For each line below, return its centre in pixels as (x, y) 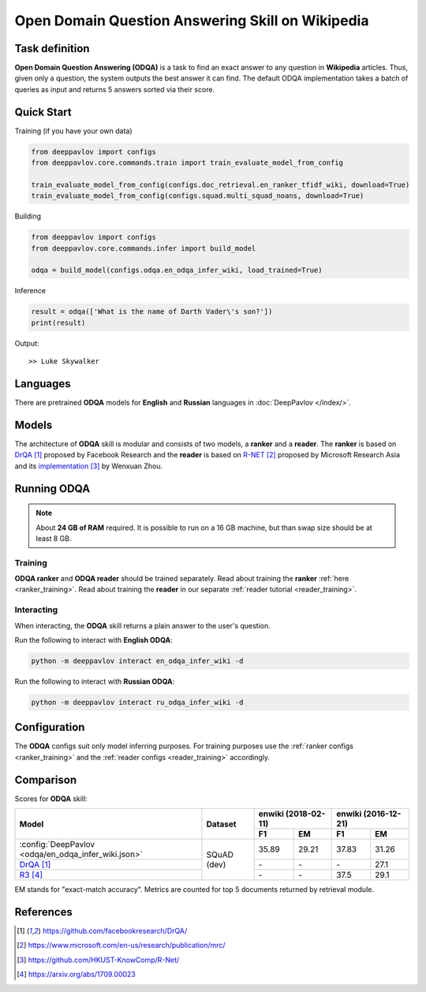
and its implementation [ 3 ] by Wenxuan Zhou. (89, 466)
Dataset (221, 824)
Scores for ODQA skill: (51, 798)
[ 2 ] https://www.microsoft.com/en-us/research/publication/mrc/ (121, 945)
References (43, 912)
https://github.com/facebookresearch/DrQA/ (115, 931)
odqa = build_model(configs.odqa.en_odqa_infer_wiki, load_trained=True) (177, 270)
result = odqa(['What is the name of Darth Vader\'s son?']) (152, 312)
